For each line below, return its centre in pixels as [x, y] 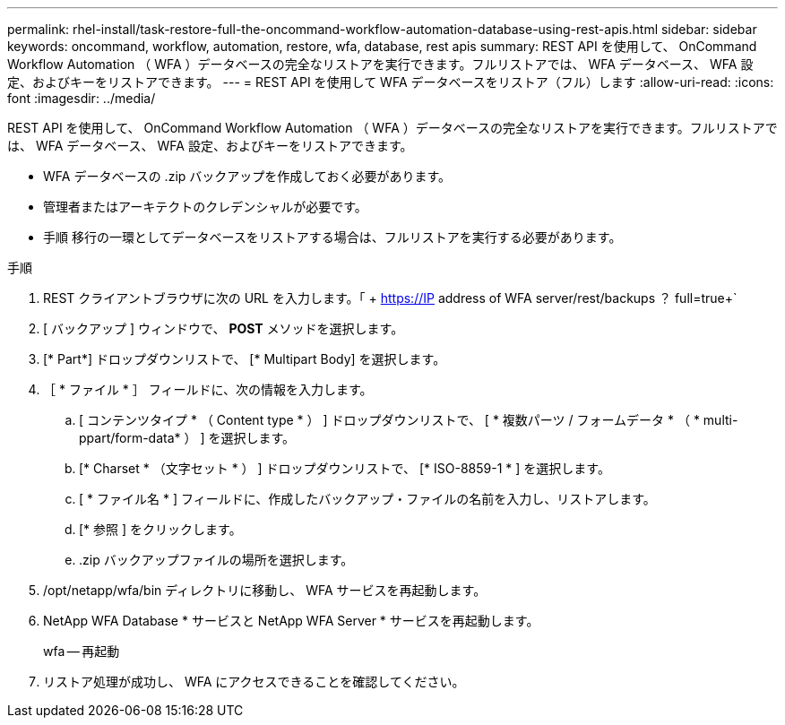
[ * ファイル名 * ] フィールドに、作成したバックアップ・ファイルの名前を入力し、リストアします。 [367, 499]
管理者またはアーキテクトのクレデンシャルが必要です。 [205, 207]
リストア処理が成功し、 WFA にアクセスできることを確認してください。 [254, 682]
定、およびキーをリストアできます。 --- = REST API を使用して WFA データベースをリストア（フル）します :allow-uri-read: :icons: [391, 82]
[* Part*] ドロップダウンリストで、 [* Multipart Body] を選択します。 [245, 359]
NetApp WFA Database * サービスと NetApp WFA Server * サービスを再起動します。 [291, 621]
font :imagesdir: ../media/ [82, 98]
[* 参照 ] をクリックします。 [160, 529]
